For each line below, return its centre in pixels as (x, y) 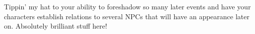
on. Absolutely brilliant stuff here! (56, 26)
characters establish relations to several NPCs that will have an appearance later (127, 16)
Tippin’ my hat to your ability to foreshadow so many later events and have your (127, 6)
